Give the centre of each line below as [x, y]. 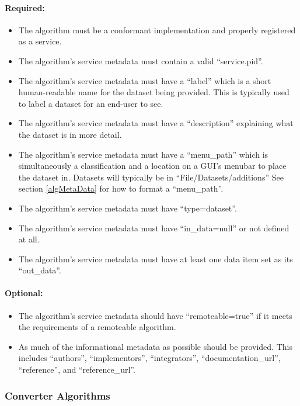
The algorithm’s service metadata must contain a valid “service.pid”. [141, 60]
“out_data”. [40, 270]
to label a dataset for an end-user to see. [91, 103]
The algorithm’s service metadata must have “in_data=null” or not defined [154, 228]
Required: [25, 7]
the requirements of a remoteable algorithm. [97, 327]
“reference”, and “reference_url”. [77, 369]
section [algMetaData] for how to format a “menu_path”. [121, 188]
